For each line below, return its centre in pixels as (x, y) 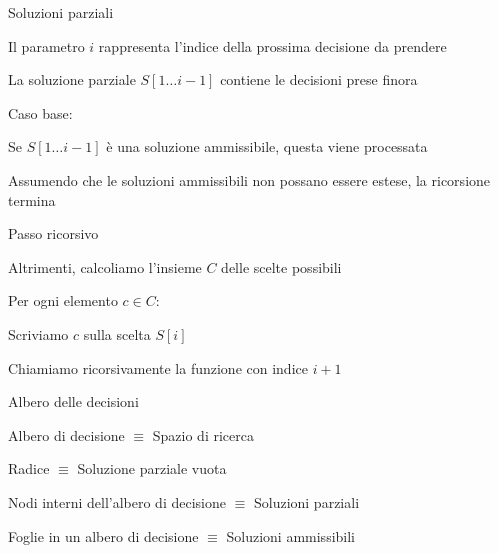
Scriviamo (38, 333)
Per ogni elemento (63, 300)
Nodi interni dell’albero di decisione (117, 501)
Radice (29, 468)
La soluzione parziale (72, 79)
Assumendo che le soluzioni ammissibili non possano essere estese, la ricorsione (249, 179)
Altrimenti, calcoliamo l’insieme (105, 266)
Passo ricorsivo (53, 233)
